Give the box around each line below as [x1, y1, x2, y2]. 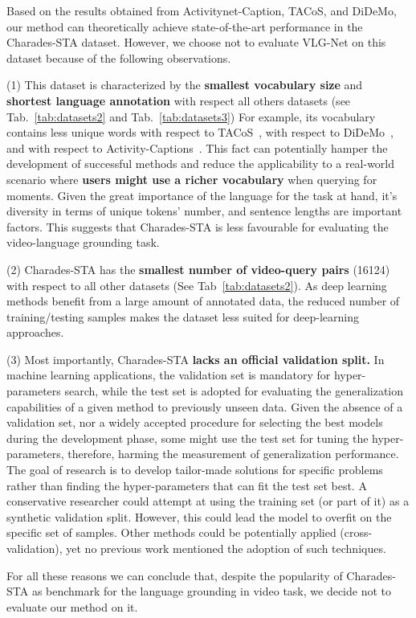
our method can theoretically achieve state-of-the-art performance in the [6, 18, 363, 35]
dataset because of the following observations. [6, 49, 231, 66]
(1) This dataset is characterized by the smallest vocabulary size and [6, 76, 363, 93]
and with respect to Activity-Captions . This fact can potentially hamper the [6, 139, 388, 156]
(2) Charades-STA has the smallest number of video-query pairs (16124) [6, 260, 390, 277]
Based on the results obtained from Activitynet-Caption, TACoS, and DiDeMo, [6, 2, 397, 18]
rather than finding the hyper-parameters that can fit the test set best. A [6, 477, 367, 493]
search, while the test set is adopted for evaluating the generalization [64, 383, 404, 399]
